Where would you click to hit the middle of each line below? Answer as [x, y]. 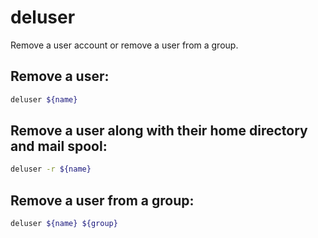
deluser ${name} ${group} [64, 224]
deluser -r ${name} [51, 169]
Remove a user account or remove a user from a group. [124, 45]
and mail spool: [59, 146]
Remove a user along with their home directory [159, 131]
